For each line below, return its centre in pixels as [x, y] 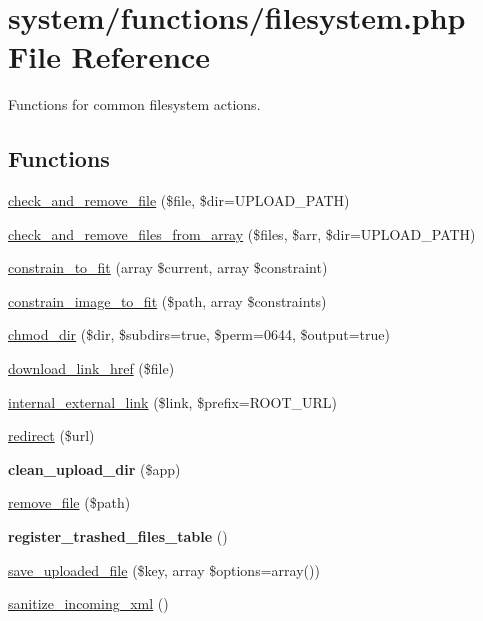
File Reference [109, 56]
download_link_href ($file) [91, 368]
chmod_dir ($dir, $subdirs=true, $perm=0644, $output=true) [199, 334]
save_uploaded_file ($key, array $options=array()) [164, 569]
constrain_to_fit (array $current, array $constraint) [168, 267]
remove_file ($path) [69, 502]
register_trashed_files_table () [118, 536]
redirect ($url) [51, 435]
